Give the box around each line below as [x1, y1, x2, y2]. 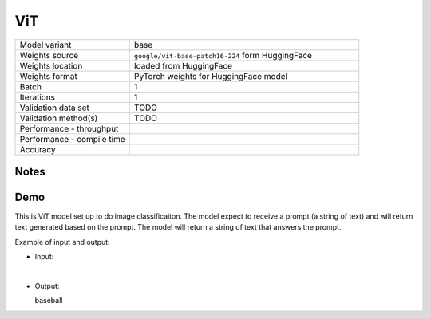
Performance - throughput [19, 123, 119, 134]
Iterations [19, 92, 56, 103]
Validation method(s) [19, 112, 98, 124]
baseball [34, 296, 63, 305]
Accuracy [19, 144, 56, 155]
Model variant [19, 39, 72, 50]
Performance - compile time [19, 133, 125, 144]
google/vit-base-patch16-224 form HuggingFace [134, 49, 313, 61]
